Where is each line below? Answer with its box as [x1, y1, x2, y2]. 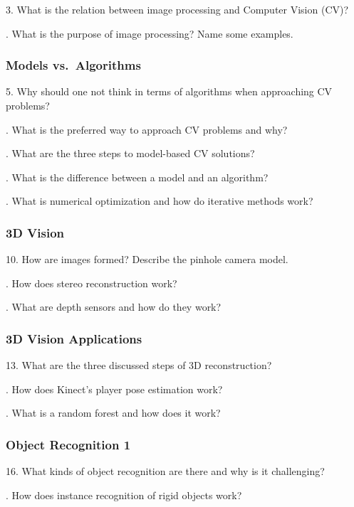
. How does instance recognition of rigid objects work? [6, 487, 242, 502]
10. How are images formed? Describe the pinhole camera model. [6, 252, 288, 267]
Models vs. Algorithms [6, 56, 141, 74]
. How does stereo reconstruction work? [6, 275, 177, 290]
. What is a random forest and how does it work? [6, 405, 221, 420]
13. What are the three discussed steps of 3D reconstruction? [6, 358, 272, 373]
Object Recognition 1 [6, 435, 131, 453]
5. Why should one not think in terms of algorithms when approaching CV [6, 84, 333, 99]
